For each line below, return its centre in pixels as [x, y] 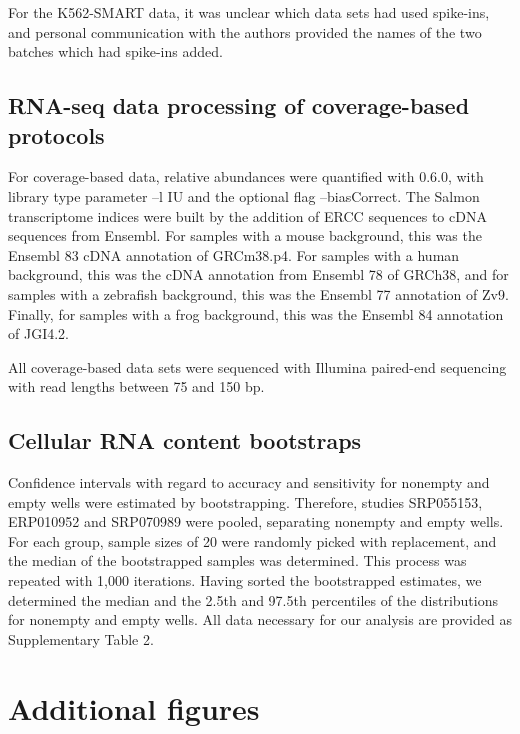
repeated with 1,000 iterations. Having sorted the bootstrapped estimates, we [245, 580]
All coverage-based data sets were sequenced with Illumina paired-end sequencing [257, 366]
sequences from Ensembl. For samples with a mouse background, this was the [245, 235]
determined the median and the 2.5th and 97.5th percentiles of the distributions [253, 599]
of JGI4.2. [38, 333]
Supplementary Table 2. [81, 638]
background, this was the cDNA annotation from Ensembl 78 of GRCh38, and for [258, 274]
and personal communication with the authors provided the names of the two [245, 31]
